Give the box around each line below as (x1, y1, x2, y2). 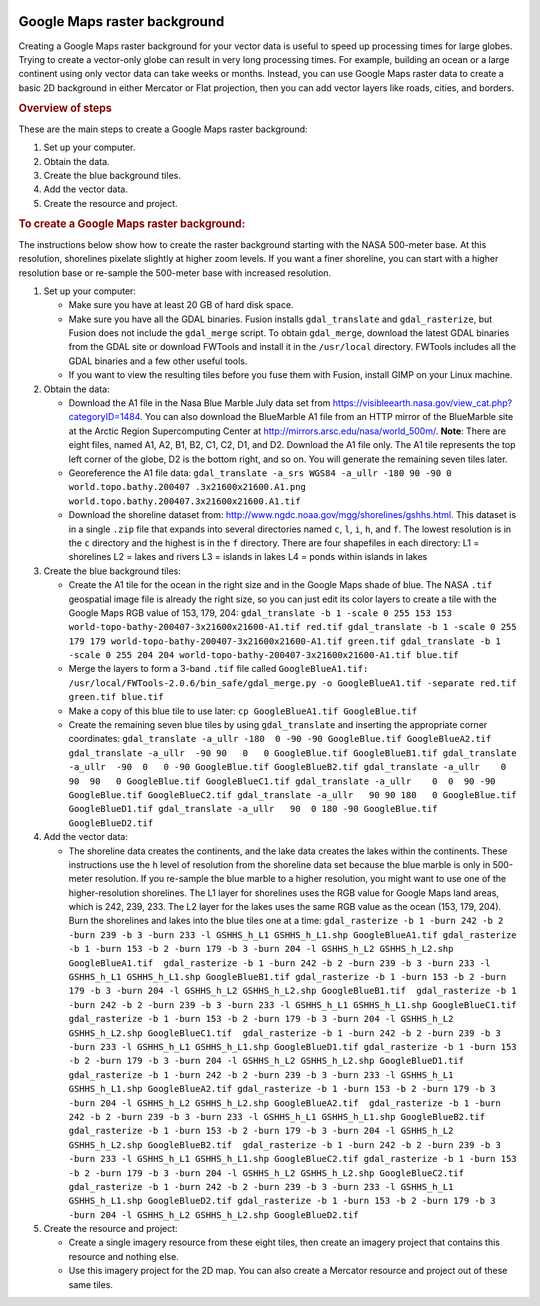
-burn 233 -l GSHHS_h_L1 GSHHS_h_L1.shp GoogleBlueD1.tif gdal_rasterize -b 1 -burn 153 (68, 1041, 517, 1052)
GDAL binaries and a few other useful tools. (68, 355, 248, 367)
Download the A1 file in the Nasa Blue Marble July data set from (68, 397, 331, 409)
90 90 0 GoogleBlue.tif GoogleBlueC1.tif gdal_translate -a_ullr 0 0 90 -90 (68, 775, 496, 787)
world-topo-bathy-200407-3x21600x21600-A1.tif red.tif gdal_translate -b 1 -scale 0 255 (68, 621, 517, 633)
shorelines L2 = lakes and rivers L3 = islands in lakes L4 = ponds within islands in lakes (68, 551, 428, 563)
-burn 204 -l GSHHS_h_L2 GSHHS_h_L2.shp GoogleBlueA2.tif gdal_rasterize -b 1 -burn (68, 1097, 502, 1109)
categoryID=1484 (68, 411, 141, 423)
